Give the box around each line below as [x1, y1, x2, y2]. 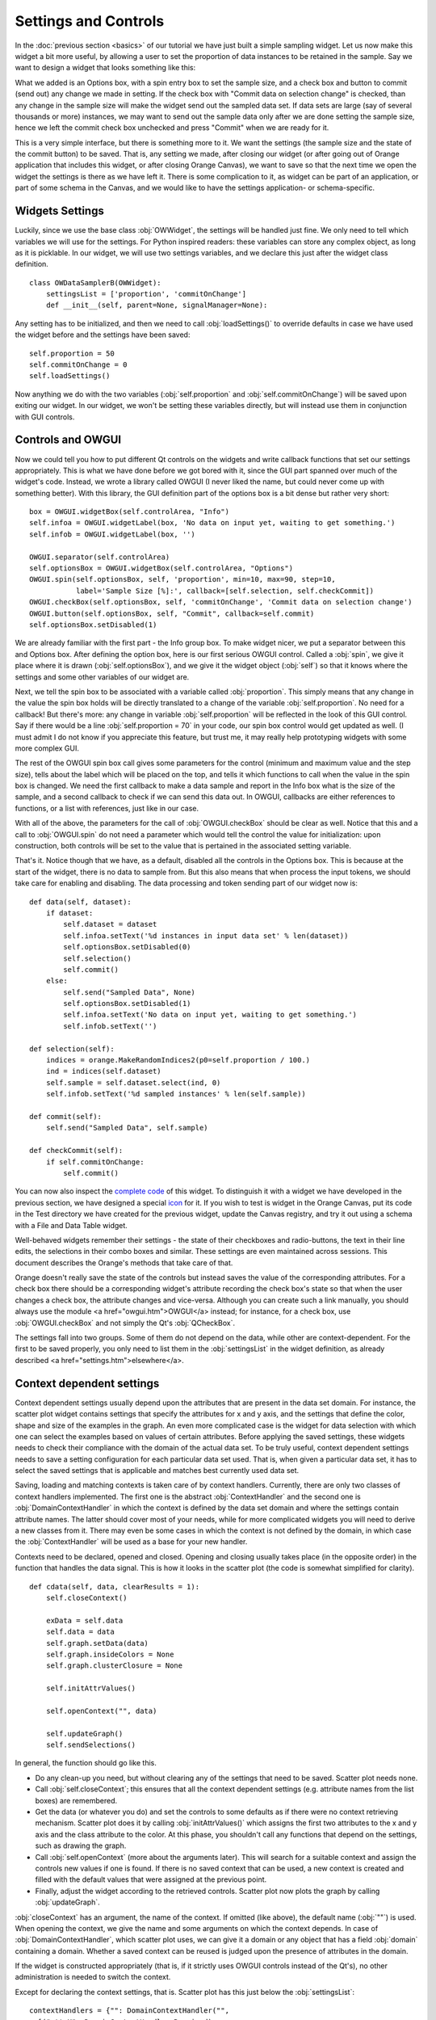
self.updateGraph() [45, 1729, 124, 1738]
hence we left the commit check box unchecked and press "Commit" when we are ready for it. [15, 123, 329, 133]
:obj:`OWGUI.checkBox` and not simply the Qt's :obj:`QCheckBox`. [15, 1318, 236, 1328]
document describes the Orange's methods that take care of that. [15, 1257, 233, 1268]
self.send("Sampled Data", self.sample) [45, 1123, 209, 1133]
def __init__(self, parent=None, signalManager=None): [45, 301, 268, 310]
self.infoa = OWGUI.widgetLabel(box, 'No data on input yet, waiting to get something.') [29, 518, 396, 528]
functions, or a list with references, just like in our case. [15, 803, 199, 813]
